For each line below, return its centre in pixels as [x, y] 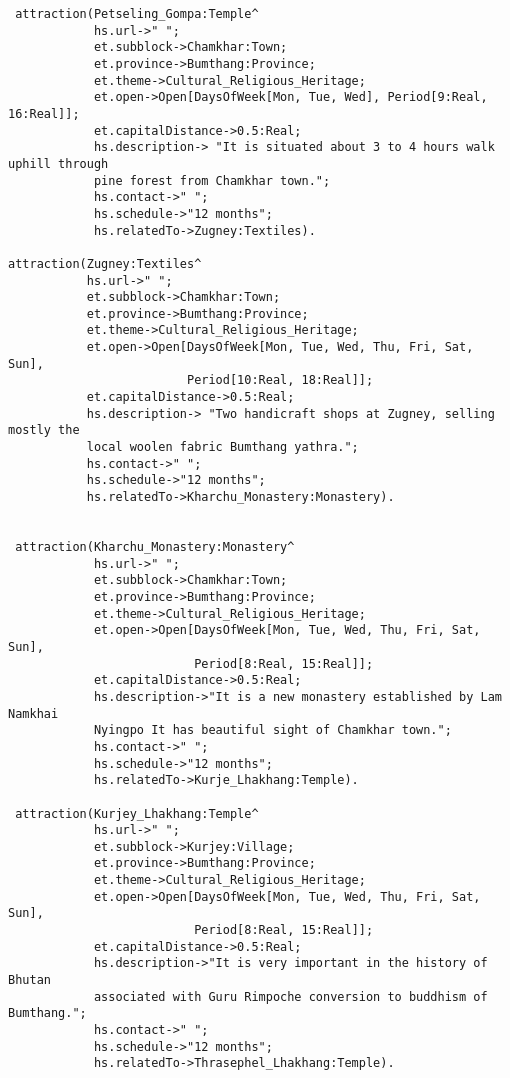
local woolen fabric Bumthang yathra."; [222, 447]
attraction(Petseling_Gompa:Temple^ [137, 14]
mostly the [44, 430]
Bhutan [29, 980]
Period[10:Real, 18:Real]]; [280, 380]
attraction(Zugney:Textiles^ [105, 263]
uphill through [58, 163]
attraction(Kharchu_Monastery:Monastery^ [155, 547]
